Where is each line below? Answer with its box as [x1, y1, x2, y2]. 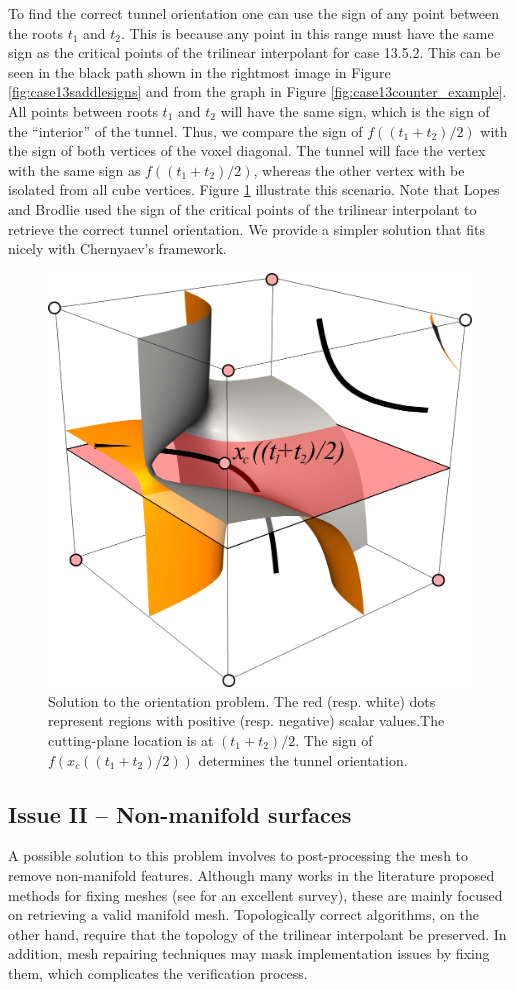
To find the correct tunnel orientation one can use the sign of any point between [8, 3, 500, 23]
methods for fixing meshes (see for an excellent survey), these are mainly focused [8, 884, 503, 905]
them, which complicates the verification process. [8, 962, 308, 983]
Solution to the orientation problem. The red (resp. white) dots [48, 690, 436, 711]
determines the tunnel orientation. [198, 749, 408, 770]
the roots [8, 22, 63, 43]
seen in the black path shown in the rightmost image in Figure [8, 61, 391, 82]
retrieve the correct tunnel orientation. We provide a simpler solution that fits [8, 218, 485, 239]
